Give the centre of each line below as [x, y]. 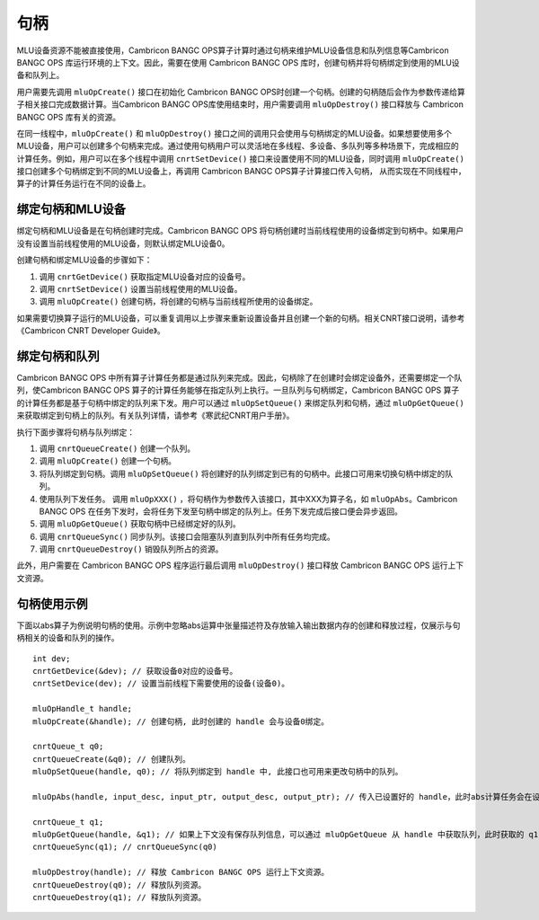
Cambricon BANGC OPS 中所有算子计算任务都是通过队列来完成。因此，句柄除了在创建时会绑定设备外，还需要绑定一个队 [239, 378]
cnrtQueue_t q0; [68, 747]
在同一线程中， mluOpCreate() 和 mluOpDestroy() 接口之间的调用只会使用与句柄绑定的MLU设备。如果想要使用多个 [234, 133]
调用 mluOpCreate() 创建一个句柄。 [108, 461]
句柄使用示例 [52, 603]
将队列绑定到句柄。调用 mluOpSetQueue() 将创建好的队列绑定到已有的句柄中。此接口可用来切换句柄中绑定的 [242, 473]
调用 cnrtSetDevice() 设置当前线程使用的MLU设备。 [141, 288]
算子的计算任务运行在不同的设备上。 [84, 183]
